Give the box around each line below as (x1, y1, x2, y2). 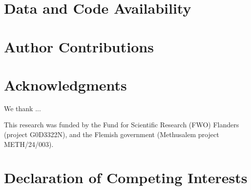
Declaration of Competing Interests (4, 167, 248, 188)
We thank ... (4, 103, 41, 113)
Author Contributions (4, 36, 154, 56)
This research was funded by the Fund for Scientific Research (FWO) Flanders (4, 119, 239, 130)
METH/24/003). (4, 139, 54, 149)
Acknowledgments (4, 74, 127, 95)
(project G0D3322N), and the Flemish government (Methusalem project (4, 129, 219, 140)
